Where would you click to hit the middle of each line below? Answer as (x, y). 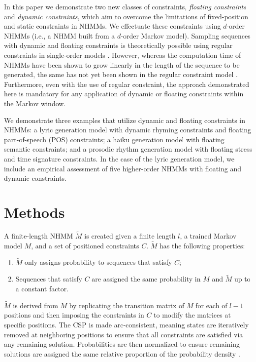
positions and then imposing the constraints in (74, 315)
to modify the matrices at (192, 315)
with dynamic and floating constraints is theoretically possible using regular (118, 45)
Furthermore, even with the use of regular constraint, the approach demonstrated (127, 84)
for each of (211, 305)
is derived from (35, 305)
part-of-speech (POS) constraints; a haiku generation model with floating (114, 139)
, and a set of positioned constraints (85, 245)
